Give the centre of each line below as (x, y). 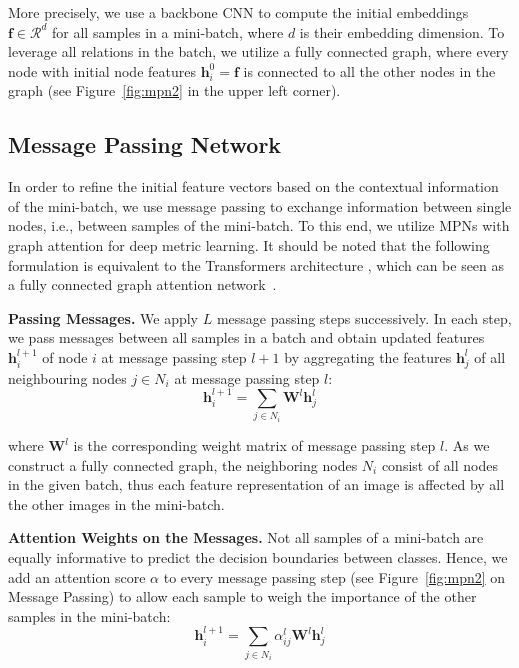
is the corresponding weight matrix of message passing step (254, 445)
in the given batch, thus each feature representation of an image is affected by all (256, 484)
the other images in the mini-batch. (116, 503)
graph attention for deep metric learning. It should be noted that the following (249, 244)
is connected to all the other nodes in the (369, 70)
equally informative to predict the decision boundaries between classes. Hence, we (258, 557)
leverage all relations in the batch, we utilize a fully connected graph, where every (258, 51)
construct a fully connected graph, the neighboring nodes (183, 464)
